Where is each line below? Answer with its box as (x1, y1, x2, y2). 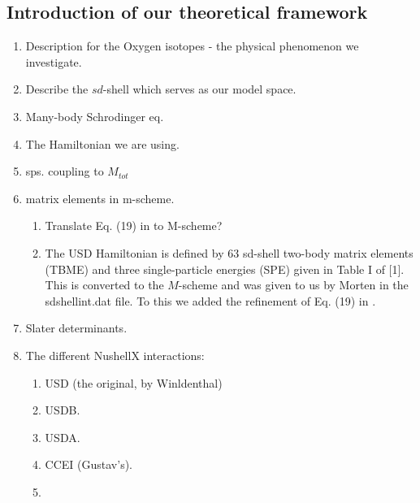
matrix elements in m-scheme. (25, 189, 175, 206)
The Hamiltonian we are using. (25, 135, 180, 152)
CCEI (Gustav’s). (45, 456, 132, 473)
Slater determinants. (25, 319, 128, 336)
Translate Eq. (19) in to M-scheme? (45, 217, 223, 234)
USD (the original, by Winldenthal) (45, 374, 223, 391)
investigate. (25, 53, 82, 70)
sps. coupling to (25, 163, 104, 180)
